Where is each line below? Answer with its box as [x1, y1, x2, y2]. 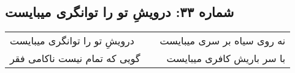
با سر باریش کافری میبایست [166, 51, 286, 66]
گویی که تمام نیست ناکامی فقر [10, 51, 140, 66]
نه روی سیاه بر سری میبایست [159, 33, 286, 48]
